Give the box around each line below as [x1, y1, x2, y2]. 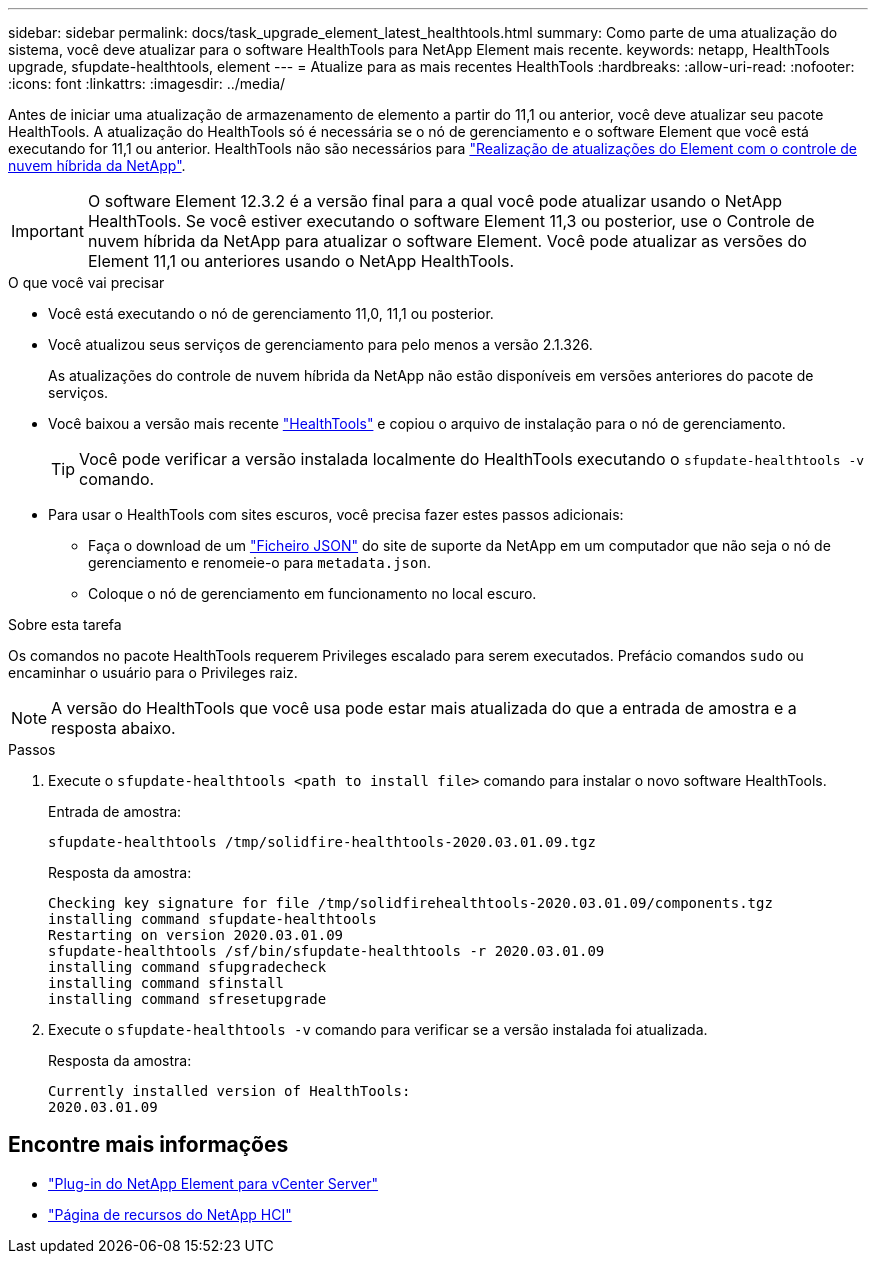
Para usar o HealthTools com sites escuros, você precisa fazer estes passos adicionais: [48, 506, 624, 523]
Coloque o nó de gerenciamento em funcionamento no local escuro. [88, 585, 537, 602]
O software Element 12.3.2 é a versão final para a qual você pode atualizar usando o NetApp [87, 191, 783, 211]
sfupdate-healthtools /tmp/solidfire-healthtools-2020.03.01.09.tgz [48, 834, 596, 850]
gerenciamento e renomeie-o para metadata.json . [88, 554, 431, 571]
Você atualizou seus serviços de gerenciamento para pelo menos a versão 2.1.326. [48, 336, 593, 353]
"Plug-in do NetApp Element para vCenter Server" [48, 1174, 379, 1192]
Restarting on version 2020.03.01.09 [48, 927, 344, 943]
